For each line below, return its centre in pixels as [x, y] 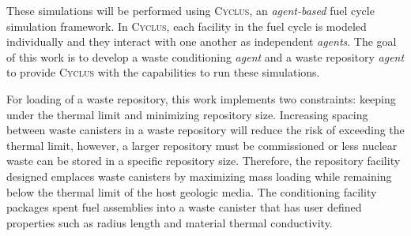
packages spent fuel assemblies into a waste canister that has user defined [184, 207]
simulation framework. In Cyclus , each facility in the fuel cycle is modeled [187, 26]
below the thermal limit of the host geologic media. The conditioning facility [192, 191]
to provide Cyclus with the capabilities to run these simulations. [163, 72]
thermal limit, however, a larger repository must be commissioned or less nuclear [202, 145]
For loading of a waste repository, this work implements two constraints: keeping [201, 98]
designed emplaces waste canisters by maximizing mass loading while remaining [199, 176]
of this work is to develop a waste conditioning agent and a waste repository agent [205, 56]
